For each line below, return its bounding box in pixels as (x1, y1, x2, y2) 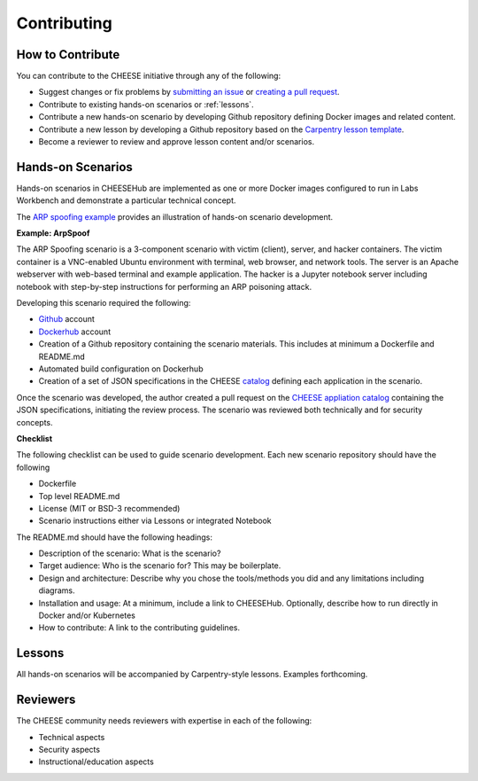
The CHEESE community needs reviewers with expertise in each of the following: (16, 715, 312, 726)
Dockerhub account (38, 326, 111, 337)
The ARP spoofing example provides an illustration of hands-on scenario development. (16, 211, 334, 222)
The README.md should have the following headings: (16, 532, 212, 543)
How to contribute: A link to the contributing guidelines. (38, 622, 241, 633)
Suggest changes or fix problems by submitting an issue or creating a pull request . (38, 87, 340, 98)
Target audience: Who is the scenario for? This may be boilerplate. (38, 560, 281, 571)
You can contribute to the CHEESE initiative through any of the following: (16, 71, 281, 82)
